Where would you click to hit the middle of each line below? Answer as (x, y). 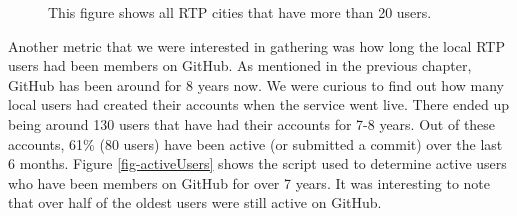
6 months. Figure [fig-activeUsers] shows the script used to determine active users (257, 163)
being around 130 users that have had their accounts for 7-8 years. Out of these (252, 123)
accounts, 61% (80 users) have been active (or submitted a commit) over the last (255, 143)
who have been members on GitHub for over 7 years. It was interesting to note (249, 182)
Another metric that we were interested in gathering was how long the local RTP (256, 45)
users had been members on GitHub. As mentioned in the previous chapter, (240, 65)
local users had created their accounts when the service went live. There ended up (258, 104)
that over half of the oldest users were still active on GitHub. (195, 202)
